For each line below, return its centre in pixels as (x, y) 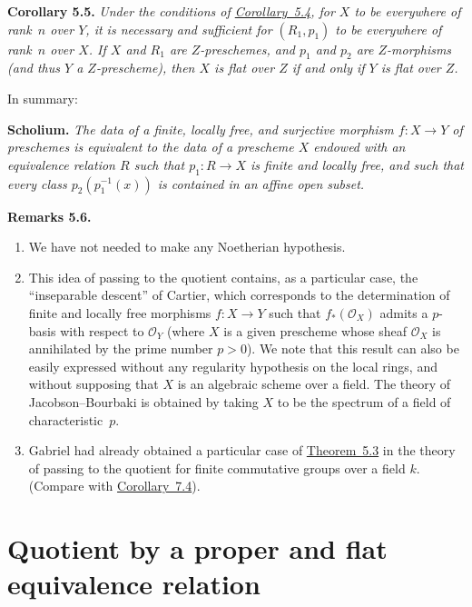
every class (37, 183)
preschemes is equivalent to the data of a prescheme (151, 147)
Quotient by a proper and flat (197, 548)
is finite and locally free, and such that (358, 164)
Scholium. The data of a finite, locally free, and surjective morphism (201, 129)
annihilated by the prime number (121, 348)
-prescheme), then (145, 68)
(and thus (34, 68)
